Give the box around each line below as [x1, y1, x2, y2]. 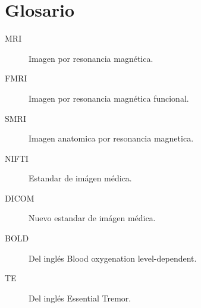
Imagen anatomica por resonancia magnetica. [29, 132, 194, 144]
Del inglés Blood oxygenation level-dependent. [29, 252, 197, 264]
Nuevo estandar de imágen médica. [29, 212, 156, 224]
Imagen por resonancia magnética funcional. [29, 92, 189, 104]
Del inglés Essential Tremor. [29, 291, 131, 304]
